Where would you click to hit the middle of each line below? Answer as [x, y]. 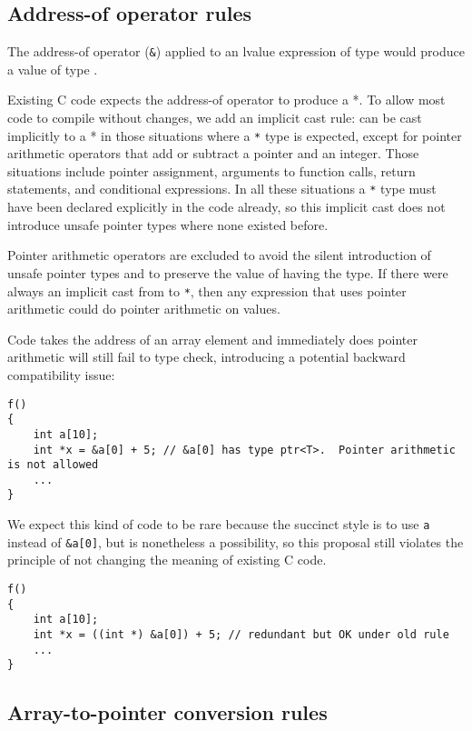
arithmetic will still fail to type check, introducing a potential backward [206, 357]
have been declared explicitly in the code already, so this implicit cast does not [226, 207]
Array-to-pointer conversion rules [167, 712]
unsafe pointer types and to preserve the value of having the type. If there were [228, 272]
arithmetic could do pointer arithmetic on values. [144, 309]
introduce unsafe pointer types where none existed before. [168, 224]
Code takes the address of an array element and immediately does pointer [212, 339]
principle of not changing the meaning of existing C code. [167, 560]
